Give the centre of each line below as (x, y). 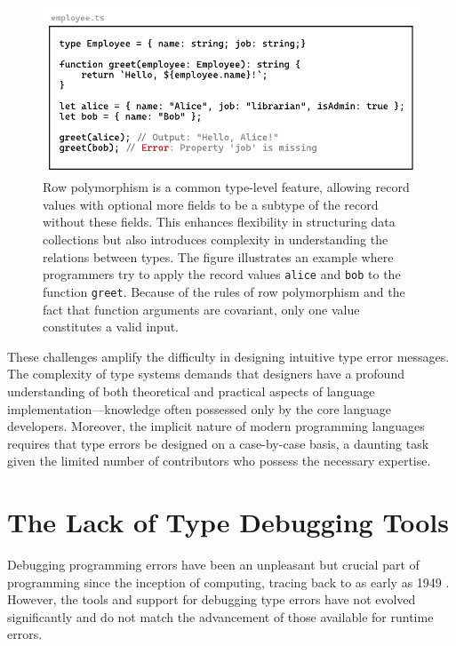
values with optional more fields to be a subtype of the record (211, 204)
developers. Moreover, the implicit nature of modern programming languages (216, 426)
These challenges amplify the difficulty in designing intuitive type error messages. (228, 356)
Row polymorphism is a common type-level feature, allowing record (226, 187)
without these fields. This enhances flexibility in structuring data (219, 222)
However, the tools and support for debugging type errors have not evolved (212, 599)
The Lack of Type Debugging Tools (228, 522)
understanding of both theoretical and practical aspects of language (191, 391)
